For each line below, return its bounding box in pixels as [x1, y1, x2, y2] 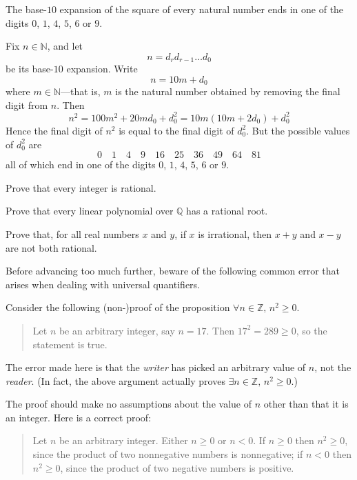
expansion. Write [66, 61, 138, 76]
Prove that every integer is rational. [6, 180, 156, 194]
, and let [47, 39, 83, 53]
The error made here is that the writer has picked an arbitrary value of [6, 360, 306, 374]
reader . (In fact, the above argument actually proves [6, 373, 225, 388]
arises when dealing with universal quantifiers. [6, 277, 201, 291]
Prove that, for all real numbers [6, 226, 139, 241]
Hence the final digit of [6, 123, 103, 137]
